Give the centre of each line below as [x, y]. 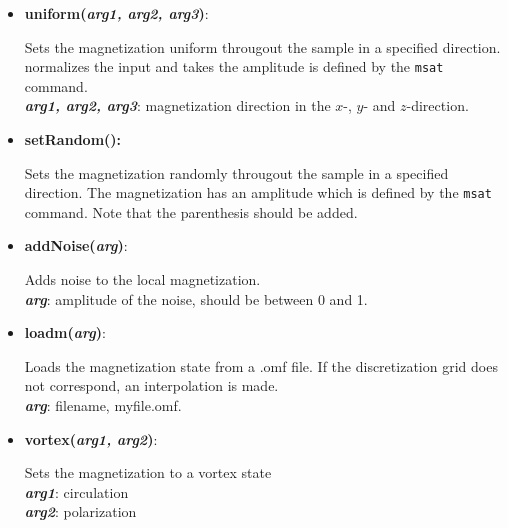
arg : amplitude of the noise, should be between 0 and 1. [196, 298]
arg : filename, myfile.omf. [103, 405]
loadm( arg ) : [65, 332]
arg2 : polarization [80, 511]
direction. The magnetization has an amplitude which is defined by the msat [258, 192]
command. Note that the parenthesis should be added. [191, 211]
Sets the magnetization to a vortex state [148, 472]
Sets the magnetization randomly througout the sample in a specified [236, 172]
